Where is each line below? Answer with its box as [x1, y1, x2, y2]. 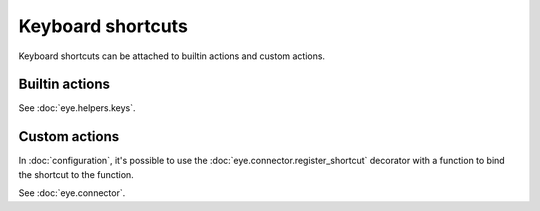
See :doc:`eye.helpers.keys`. [18, 102, 136, 114]
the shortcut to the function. [18, 168, 134, 180]
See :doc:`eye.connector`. [18, 187, 126, 199]
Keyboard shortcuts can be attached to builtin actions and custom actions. [18, 50, 325, 62]
